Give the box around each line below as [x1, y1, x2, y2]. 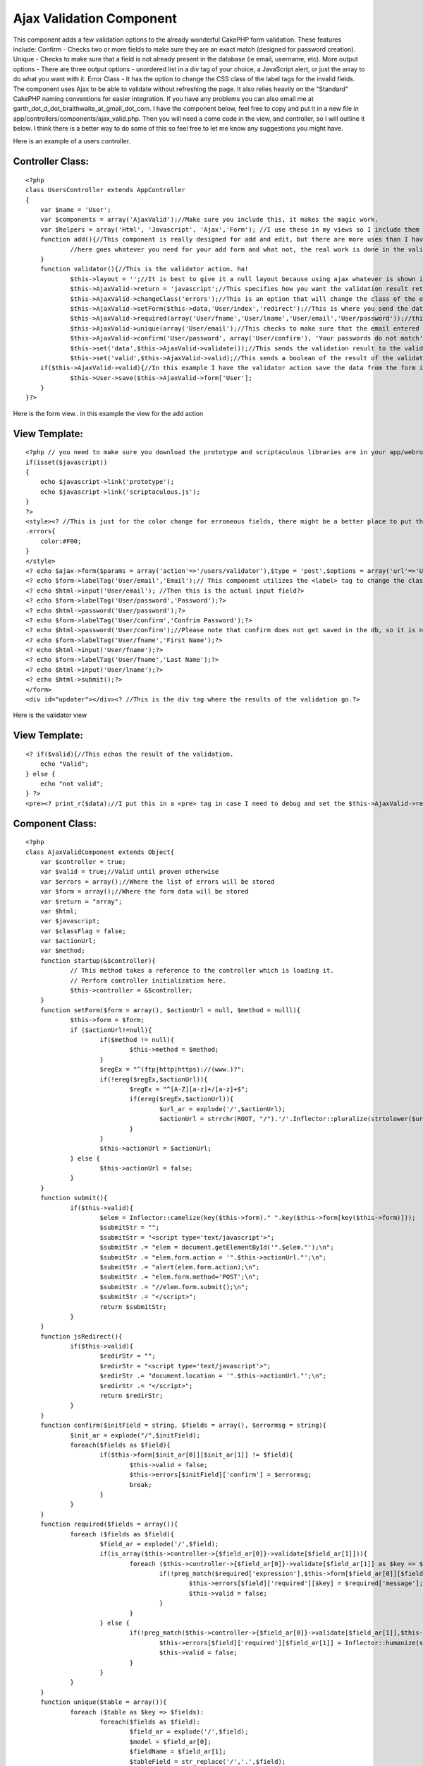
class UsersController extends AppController [25, 186, 186, 194]
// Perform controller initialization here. [70, 976, 227, 985]
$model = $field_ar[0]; [129, 1738, 211, 1746]
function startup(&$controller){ [39, 956, 157, 964]
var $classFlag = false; [39, 927, 126, 935]
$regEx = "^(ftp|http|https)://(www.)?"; [99, 1065, 245, 1074]
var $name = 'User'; [39, 206, 111, 214]
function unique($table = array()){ [39, 1698, 167, 1706]
